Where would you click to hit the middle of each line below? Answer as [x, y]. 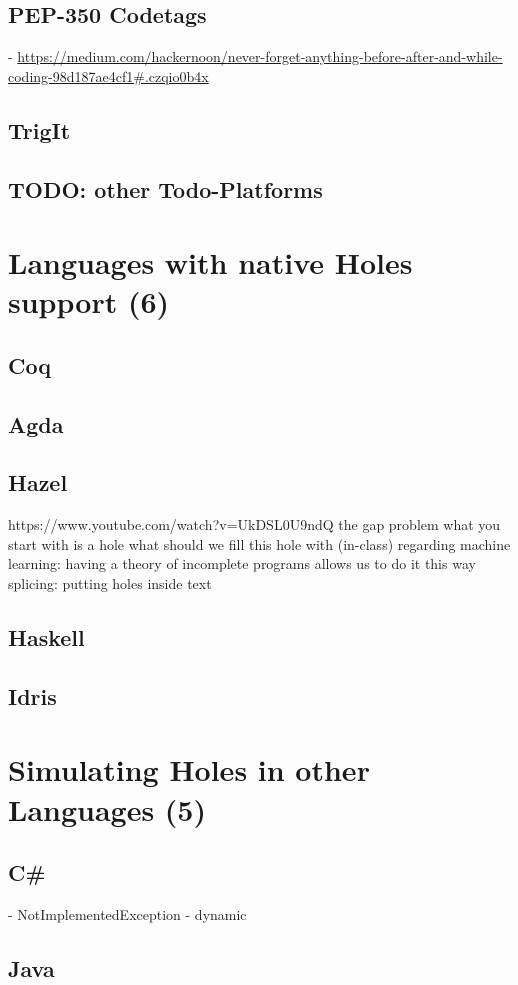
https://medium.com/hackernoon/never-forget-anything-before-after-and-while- [260, 56]
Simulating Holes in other [189, 769]
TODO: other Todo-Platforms [165, 188]
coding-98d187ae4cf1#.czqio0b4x [108, 75]
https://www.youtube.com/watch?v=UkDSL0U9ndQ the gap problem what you [254, 524]
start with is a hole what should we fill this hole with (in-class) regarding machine [259, 543]
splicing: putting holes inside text [110, 583]
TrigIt [39, 129]
